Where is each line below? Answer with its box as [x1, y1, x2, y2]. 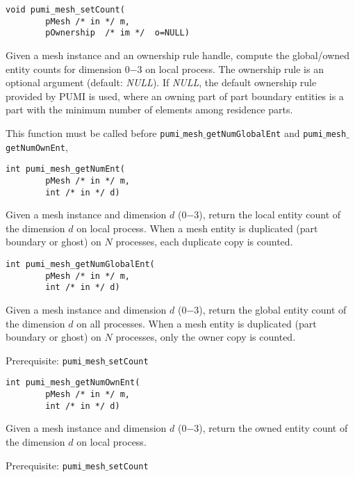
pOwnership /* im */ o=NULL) [45, 28, 190, 38]
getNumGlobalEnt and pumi [206, 125, 323, 140]
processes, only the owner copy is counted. [115, 330, 296, 344]
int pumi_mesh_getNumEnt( [6, 164, 125, 175]
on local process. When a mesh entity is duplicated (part [76, 220, 318, 235]
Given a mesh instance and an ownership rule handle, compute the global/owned [6, 47, 350, 62]
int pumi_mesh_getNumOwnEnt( [6, 378, 140, 388]
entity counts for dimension [6, 61, 122, 76]
